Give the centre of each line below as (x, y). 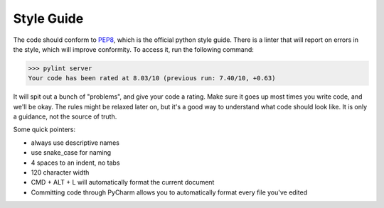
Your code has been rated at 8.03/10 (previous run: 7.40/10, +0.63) (152, 78)
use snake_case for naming (71, 153)
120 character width (60, 173)
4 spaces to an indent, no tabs (75, 163)
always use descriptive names (75, 143)
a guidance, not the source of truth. (65, 116)
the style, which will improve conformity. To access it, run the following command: (133, 49)
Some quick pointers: (44, 130)
